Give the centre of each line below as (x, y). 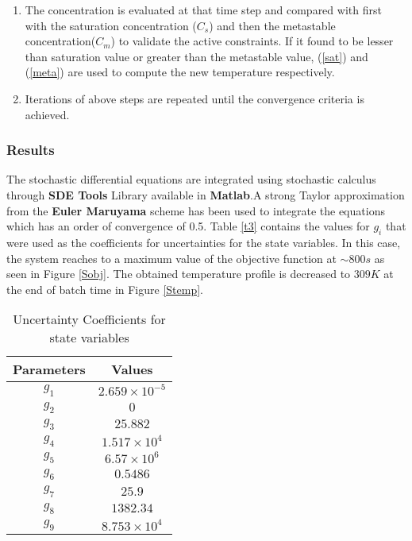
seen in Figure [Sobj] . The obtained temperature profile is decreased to (179, 274)
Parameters (49, 369)
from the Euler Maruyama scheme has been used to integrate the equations (196, 210)
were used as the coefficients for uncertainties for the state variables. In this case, (204, 242)
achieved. (47, 114)
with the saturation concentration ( (111, 25)
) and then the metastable (272, 25)
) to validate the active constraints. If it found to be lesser (252, 41)
